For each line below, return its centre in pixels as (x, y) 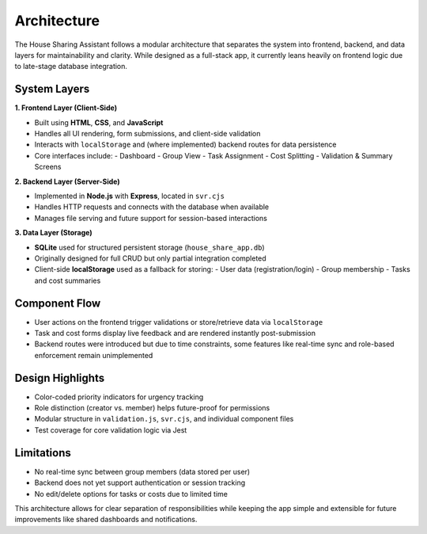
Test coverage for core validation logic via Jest (111, 430)
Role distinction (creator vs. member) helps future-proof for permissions (152, 408)
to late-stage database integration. (71, 67)
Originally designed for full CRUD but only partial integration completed (150, 258)
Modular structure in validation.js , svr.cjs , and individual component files (164, 419)
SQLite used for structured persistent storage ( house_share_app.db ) (149, 247)
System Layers (52, 89)
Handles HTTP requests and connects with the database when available (152, 207)
